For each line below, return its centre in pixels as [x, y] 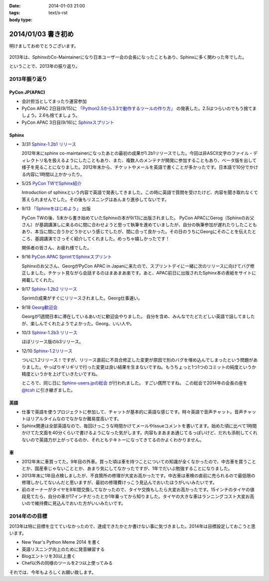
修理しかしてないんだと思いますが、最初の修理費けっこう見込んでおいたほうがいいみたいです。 [119, 483]
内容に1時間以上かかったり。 [55, 174]
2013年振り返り [28, 79]
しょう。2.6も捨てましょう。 [51, 115]
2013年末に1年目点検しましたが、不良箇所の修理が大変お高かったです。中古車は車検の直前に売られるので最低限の [138, 476]
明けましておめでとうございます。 [44, 46]
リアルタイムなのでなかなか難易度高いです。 [76, 419]
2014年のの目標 [28, 516]
